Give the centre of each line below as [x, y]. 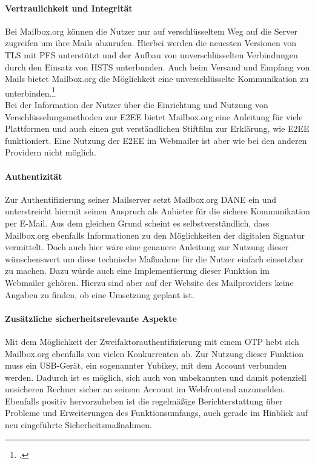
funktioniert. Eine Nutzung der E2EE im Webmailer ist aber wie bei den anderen [156, 140]
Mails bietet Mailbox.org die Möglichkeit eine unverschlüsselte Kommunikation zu [157, 79]
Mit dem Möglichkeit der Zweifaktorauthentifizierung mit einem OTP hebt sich [152, 341]
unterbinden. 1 [30, 92]
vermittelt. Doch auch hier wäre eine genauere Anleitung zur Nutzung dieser [147, 247]
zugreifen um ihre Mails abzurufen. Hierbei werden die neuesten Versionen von [151, 43]
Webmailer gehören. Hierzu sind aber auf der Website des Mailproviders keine [149, 282]
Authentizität [34, 176]
